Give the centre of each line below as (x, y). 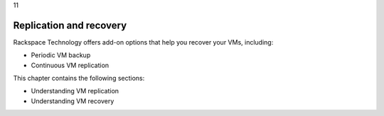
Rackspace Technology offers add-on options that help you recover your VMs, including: (143, 42)
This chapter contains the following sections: (79, 79)
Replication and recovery (70, 25)
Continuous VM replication (70, 65)
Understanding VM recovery (73, 101)
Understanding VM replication (75, 91)
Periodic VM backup (61, 55)
